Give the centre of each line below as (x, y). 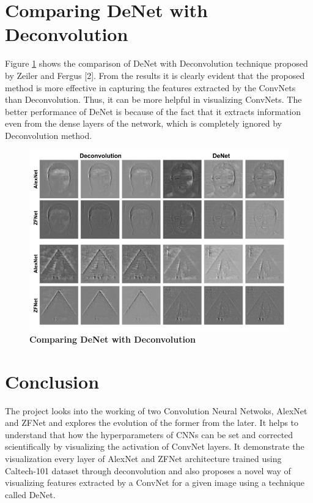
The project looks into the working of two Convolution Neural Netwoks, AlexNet (156, 410)
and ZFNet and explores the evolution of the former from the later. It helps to (152, 423)
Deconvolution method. (49, 135)
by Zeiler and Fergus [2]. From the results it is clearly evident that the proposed (155, 75)
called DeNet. (30, 494)
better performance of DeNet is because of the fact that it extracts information (153, 111)
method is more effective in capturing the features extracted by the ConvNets (150, 87)
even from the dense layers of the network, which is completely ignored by (144, 123)
